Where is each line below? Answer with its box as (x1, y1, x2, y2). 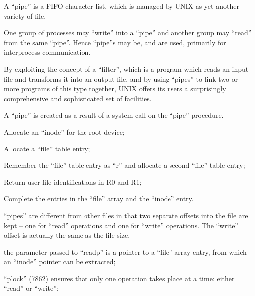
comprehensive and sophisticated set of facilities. (4, 93, 152, 103)
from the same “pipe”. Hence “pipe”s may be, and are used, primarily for (4, 37, 226, 47)
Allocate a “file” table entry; (4, 143, 90, 153)
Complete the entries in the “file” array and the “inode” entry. (4, 193, 194, 204)
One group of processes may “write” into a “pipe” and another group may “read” (4, 27, 252, 38)
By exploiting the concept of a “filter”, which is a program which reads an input (4, 63, 249, 74)
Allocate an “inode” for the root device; (4, 126, 125, 137)
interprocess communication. (4, 47, 91, 57)
